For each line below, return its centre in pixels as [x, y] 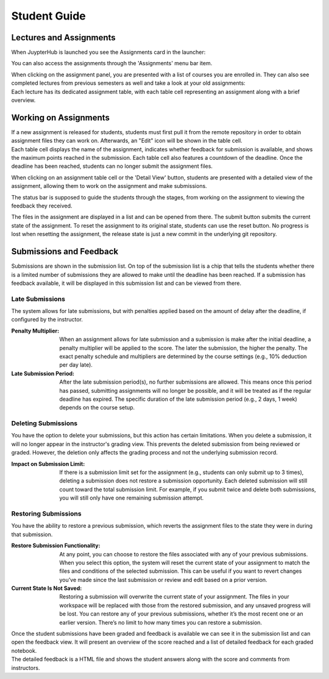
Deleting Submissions [44, 423]
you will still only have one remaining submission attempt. [132, 498]
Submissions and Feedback [65, 252]
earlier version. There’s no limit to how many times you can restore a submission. [161, 622]
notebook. [24, 650]
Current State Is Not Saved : [47, 588]
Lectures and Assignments [63, 38]
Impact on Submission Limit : [48, 464]
